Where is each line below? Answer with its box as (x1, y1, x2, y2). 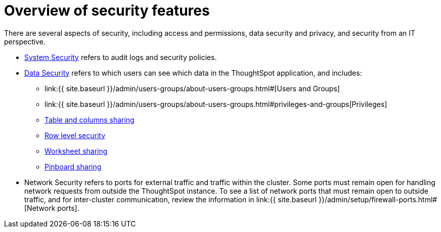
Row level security (45, 131, 106, 140)
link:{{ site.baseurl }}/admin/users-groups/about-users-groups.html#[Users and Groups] (45, 84, 340, 93)
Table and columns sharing (45, 115, 135, 124)
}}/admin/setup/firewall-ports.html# (319, 195, 437, 204)
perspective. (4, 37, 46, 46)
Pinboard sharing (45, 162, 102, 171)
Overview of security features (4, 2, 210, 19)
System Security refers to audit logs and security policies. (24, 52, 217, 62)
